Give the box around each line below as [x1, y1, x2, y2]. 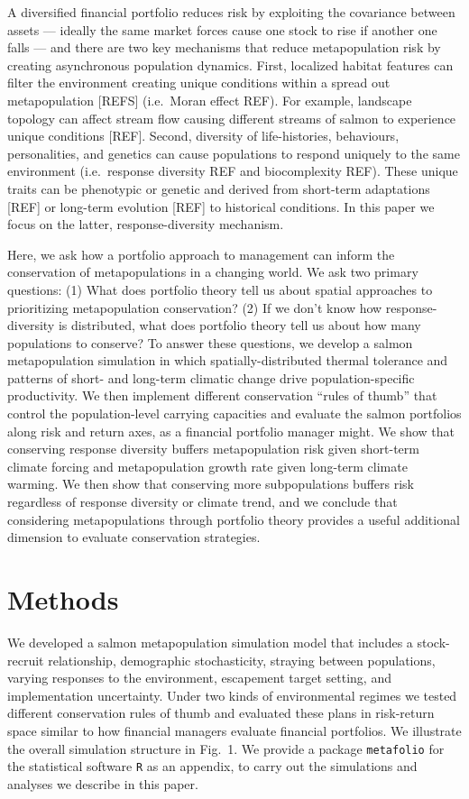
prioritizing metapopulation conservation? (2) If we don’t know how [7, 298, 382, 317]
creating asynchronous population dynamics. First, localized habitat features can [7, 55, 454, 74]
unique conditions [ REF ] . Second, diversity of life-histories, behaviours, [7, 126, 400, 145]
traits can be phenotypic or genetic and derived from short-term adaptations [7, 179, 430, 197]
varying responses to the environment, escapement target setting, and [7, 668, 391, 687]
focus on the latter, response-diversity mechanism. [7, 215, 284, 234]
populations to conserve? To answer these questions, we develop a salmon [7, 333, 413, 352]
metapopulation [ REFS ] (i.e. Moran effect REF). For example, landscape [7, 90, 412, 109]
